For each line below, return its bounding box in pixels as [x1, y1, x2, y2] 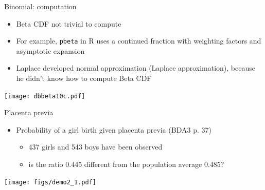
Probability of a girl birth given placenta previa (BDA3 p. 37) [16, 124, 211, 135]
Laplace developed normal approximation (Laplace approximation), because [16, 62, 255, 73]
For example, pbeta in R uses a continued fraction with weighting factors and [16, 35, 261, 46]
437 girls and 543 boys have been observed [28, 141, 163, 152]
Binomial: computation [4, 1, 77, 11]
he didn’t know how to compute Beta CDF [16, 73, 152, 83]
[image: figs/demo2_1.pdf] [4, 178, 96, 186]
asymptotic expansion [16, 45, 85, 56]
